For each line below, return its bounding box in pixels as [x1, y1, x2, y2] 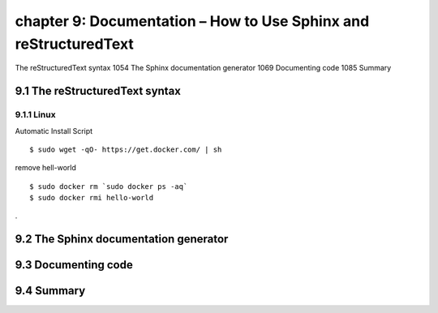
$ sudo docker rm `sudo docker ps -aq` [29, 182, 188, 191]
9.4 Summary [15, 284, 86, 298]
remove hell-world [15, 163, 76, 173]
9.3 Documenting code [15, 258, 133, 272]
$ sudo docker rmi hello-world [29, 193, 154, 203]
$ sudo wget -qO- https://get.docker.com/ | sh [29, 144, 222, 154]
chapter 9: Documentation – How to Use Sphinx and [15, 12, 370, 30]
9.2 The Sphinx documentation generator [15, 232, 229, 247]
